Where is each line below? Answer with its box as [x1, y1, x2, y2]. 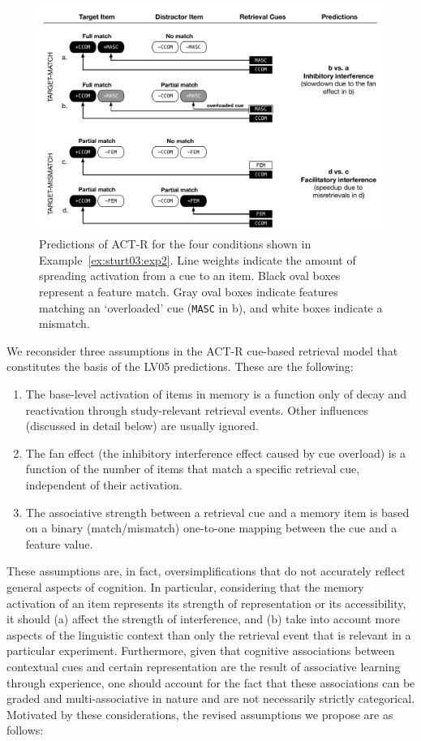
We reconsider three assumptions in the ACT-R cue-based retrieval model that [6, 342, 398, 359]
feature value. [25, 535, 93, 552]
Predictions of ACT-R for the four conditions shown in [39, 235, 311, 252]
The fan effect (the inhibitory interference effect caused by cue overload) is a [25, 444, 406, 461]
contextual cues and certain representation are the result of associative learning [6, 657, 401, 674]
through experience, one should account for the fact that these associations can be [6, 674, 415, 691]
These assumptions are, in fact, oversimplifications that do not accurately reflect [6, 562, 406, 579]
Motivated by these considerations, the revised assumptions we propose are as [6, 705, 393, 722]
